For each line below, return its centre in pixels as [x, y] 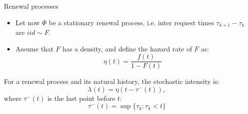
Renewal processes [31, 6]
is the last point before [81, 98]
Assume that [34, 48]
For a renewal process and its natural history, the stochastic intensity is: [112, 81]
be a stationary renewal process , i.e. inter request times [132, 22]
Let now [28, 22]
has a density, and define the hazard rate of [127, 48]
